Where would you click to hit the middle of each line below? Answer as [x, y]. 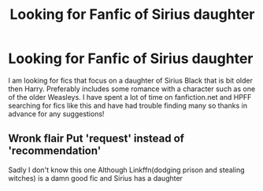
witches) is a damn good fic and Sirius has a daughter [96, 178]
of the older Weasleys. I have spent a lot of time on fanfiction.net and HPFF [130, 97]
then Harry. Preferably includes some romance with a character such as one [132, 89]
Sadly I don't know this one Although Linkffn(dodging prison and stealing [126, 170]
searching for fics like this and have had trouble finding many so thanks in [128, 105]
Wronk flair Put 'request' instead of [96, 139]
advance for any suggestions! [56, 114]
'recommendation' [55, 151]
